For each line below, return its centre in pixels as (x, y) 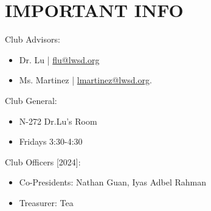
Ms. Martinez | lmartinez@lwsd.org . (85, 80)
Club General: (31, 100)
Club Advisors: (33, 39)
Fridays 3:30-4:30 (51, 141)
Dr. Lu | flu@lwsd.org (59, 59)
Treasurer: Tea (46, 202)
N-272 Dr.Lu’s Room (58, 121)
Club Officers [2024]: (43, 161)
